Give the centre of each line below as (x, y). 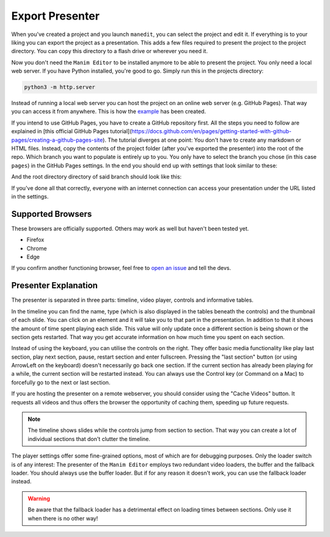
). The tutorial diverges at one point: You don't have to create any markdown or (202, 140)
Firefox (35, 240)
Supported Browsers (52, 214)
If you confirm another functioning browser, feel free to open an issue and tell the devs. (121, 268)
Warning (39, 499)
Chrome (37, 248)
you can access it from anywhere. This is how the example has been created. (108, 111)
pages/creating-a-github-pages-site (57, 140)
